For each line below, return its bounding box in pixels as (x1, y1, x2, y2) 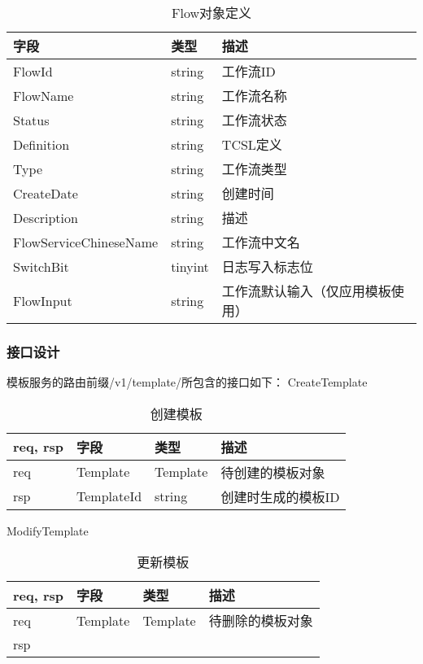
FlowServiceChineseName (13, 232, 159, 251)
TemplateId (76, 487, 142, 506)
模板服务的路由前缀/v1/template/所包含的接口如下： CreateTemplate (7, 373, 368, 391)
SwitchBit (13, 256, 69, 276)
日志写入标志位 (221, 257, 313, 276)
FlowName (13, 85, 74, 105)
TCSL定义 (221, 135, 282, 154)
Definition (13, 134, 70, 154)
